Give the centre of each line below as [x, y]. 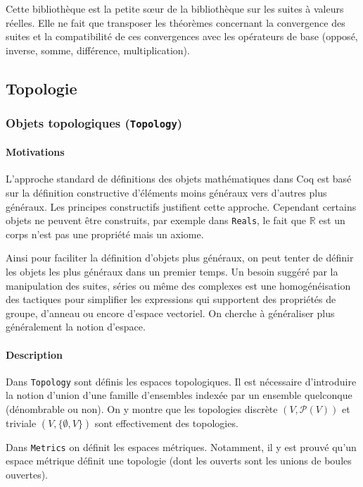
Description [34, 354]
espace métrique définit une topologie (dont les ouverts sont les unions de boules [179, 461]
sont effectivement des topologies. [166, 423]
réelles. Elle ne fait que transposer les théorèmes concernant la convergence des [176, 22]
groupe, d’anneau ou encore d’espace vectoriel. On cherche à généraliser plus [170, 313]
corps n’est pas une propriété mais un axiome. [105, 234]
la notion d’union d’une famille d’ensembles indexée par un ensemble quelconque [179, 395]
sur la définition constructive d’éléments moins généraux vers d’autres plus [166, 192]
